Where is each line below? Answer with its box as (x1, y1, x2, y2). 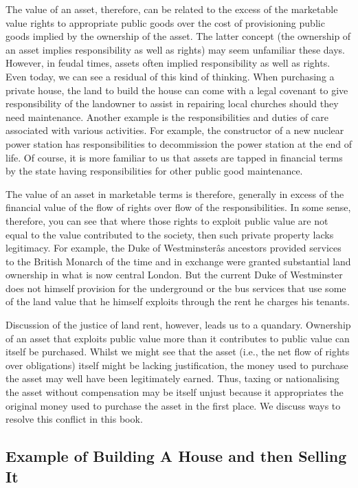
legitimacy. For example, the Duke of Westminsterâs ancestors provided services (5, 241, 342, 255)
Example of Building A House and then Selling (5, 445, 347, 467)
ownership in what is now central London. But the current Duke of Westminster (5, 267, 343, 282)
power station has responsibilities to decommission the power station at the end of (5, 136, 352, 151)
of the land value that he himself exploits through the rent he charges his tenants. (5, 294, 350, 309)
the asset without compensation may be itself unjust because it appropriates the (5, 385, 344, 399)
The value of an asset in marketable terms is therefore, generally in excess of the (5, 186, 344, 201)
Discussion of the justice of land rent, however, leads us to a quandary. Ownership (5, 318, 351, 332)
